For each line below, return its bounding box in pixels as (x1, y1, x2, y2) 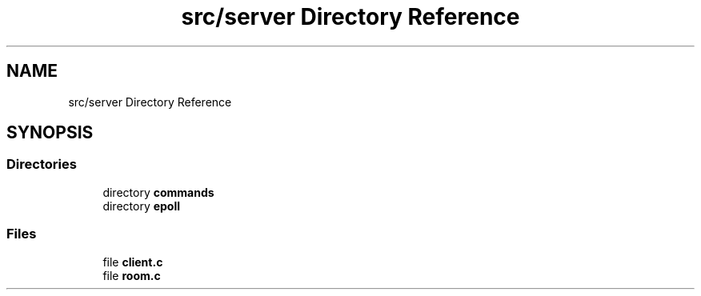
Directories (6, 156, 77, 173)
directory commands (102, 185, 214, 199)
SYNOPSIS (6, 122, 94, 143)
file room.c (102, 268, 161, 282)
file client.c (102, 254, 163, 269)
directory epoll (102, 198, 181, 213)
